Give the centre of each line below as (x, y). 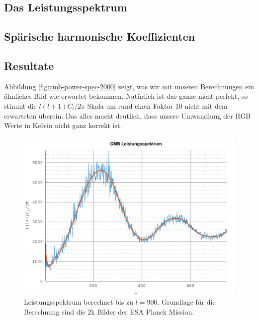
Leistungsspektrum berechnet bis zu (79, 302)
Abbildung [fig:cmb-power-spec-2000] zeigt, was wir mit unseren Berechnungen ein (129, 86)
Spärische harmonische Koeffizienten (100, 36)
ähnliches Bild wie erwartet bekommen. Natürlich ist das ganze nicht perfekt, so (126, 96)
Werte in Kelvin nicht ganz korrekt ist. (63, 125)
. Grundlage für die (186, 302)
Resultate (29, 65)
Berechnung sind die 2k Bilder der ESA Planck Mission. (109, 311)
